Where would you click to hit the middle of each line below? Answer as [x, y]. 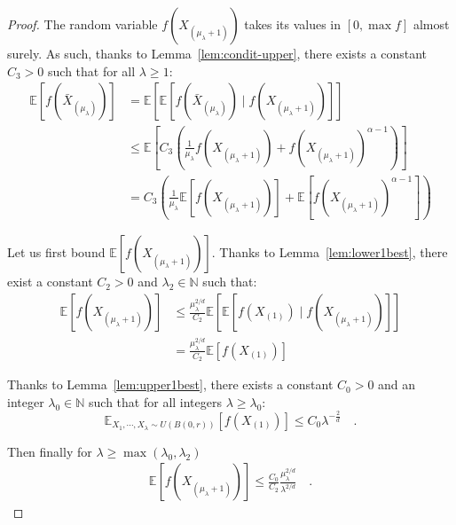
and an [397, 384]
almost [431, 24]
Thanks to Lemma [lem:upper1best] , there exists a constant [170, 384]
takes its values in [292, 24]
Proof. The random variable [83, 24]
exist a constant [50, 282]
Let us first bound [56, 252]
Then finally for [50, 451]
